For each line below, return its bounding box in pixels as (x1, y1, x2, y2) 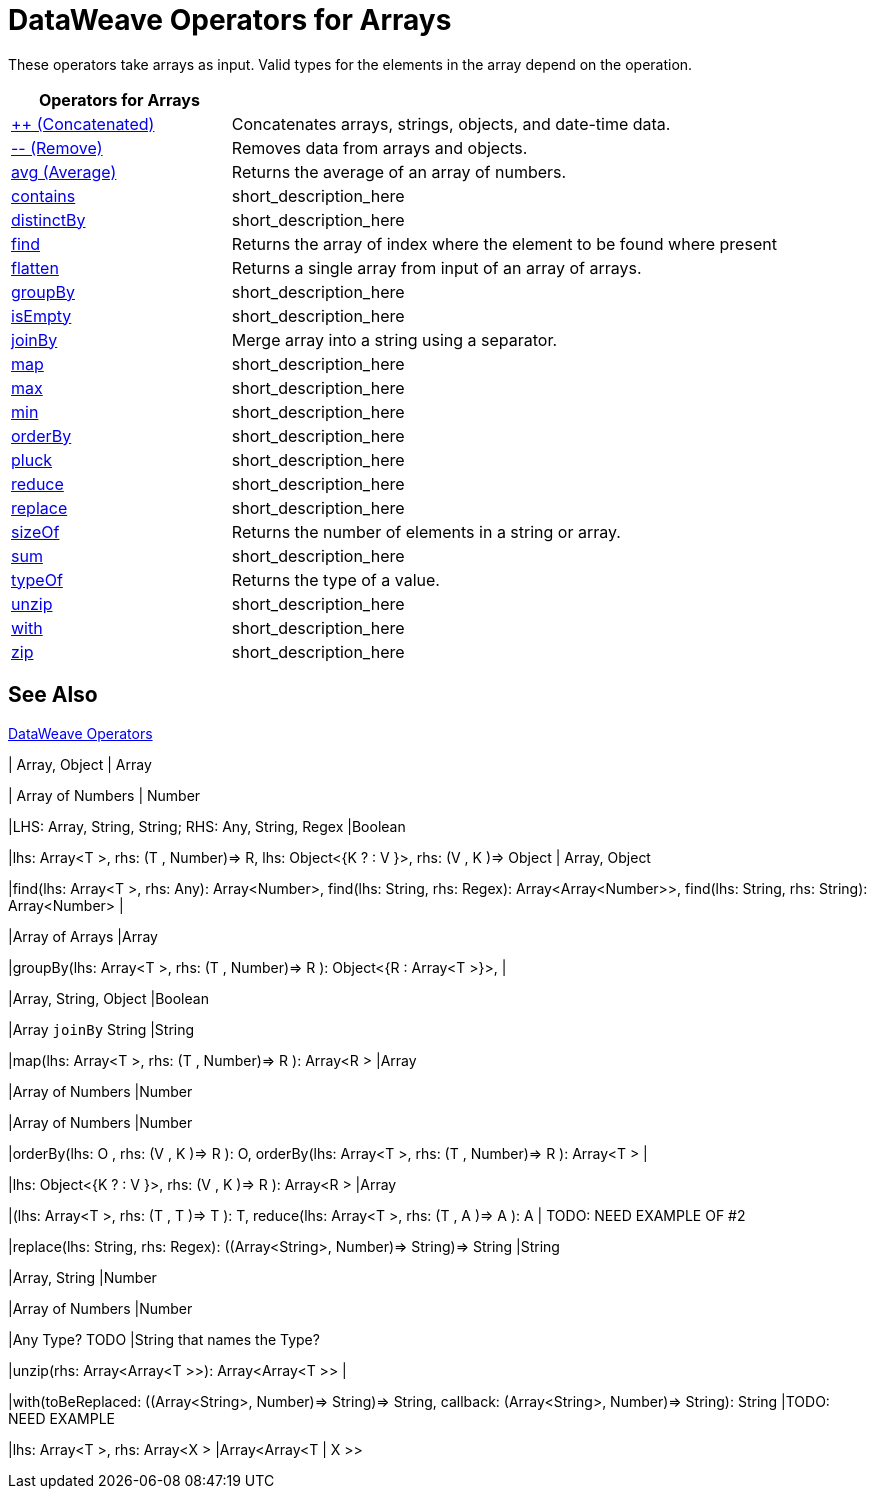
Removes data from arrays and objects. (231, 137, 528, 158)
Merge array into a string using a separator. (231, 329, 558, 350)
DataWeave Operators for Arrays (8, 3, 452, 37)
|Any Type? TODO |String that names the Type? (8, 1330, 320, 1348)
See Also (8, 682, 98, 708)
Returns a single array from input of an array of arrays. (231, 257, 642, 278)
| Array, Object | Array (8, 755, 152, 773)
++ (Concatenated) (11, 113, 155, 134)
